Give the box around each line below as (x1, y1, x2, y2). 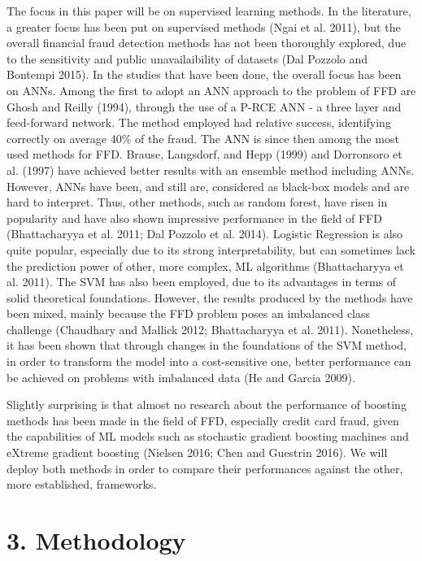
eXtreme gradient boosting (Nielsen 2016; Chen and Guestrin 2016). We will (7, 444, 388, 461)
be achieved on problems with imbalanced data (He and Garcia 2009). (7, 368, 355, 385)
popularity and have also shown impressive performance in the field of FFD (7, 209, 382, 226)
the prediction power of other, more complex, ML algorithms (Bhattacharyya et (7, 257, 404, 274)
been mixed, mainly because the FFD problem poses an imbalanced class (7, 305, 371, 322)
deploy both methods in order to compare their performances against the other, (7, 459, 403, 476)
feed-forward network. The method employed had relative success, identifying (7, 114, 391, 131)
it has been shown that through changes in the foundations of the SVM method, (7, 337, 407, 354)
